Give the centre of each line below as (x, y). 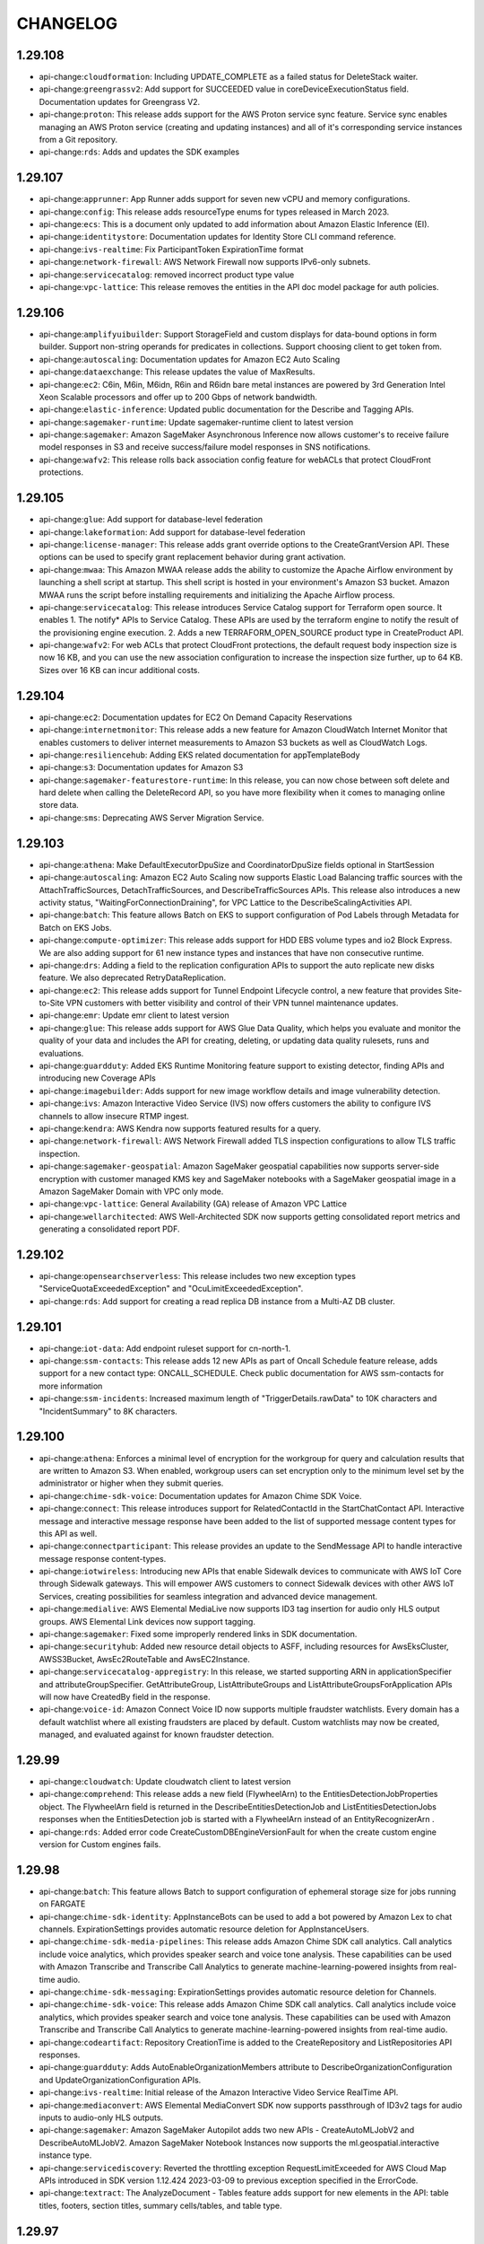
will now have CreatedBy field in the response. (125, 1696)
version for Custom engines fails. (100, 1845)
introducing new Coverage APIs (97, 1078)
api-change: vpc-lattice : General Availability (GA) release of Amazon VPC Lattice (193, 1204)
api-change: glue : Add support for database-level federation (151, 520)
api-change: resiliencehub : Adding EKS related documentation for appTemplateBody (199, 755)
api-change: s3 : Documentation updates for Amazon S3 (141, 767)
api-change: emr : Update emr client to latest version (134, 1015)
